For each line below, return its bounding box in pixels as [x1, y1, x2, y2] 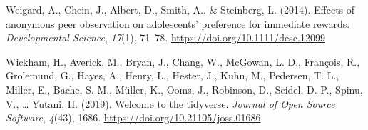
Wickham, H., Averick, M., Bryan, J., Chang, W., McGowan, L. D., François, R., [6, 54, 360, 69]
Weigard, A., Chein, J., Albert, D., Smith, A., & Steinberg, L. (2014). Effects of [6, 2, 355, 16]
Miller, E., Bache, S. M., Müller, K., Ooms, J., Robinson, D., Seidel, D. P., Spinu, [6, 81, 363, 96]
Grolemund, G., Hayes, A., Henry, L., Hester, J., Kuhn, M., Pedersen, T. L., [6, 68, 339, 83]
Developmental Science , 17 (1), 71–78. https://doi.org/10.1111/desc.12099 [6, 30, 325, 45]
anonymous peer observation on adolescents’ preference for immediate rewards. [6, 16, 350, 31]
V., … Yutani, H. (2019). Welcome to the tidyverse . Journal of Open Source [6, 96, 335, 111]
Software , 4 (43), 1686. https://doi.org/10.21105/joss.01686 [6, 110, 261, 125]
